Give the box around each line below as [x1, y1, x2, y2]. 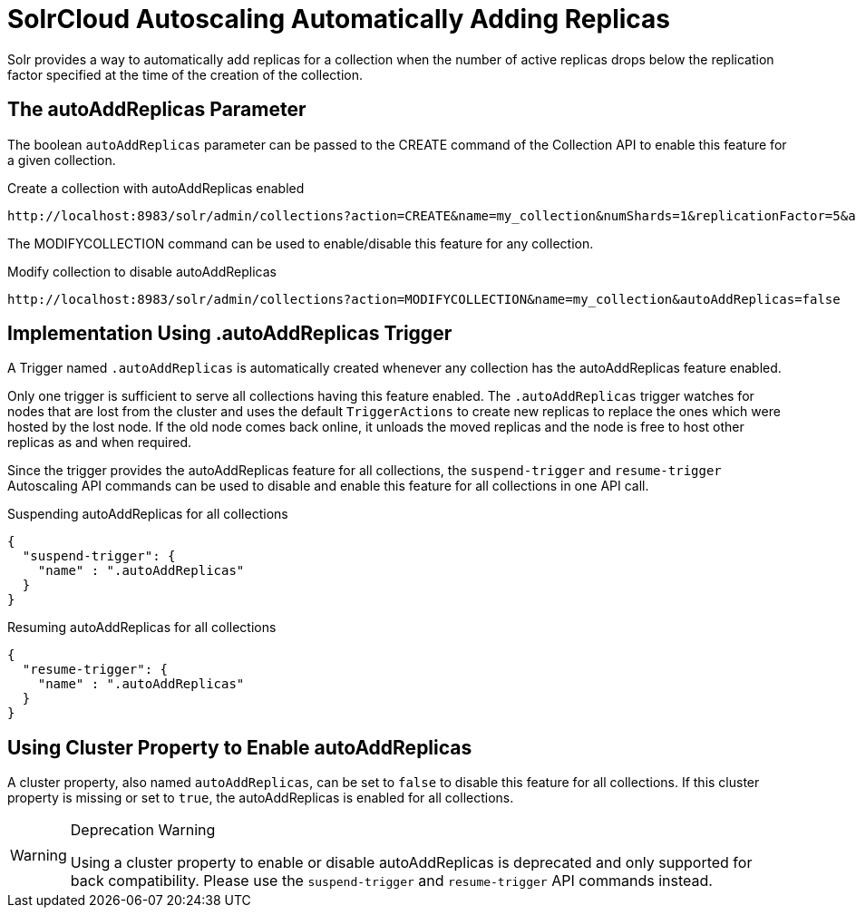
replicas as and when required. [7, 434, 192, 451]
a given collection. [7, 151, 116, 168]
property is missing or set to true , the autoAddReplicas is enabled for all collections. [7, 790, 514, 806]
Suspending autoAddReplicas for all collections [7, 506, 288, 522]
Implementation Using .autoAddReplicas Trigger [7, 322, 452, 346]
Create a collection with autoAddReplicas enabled [7, 180, 305, 196]
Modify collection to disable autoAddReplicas [7, 263, 277, 279]
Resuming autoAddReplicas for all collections [7, 619, 277, 636]
